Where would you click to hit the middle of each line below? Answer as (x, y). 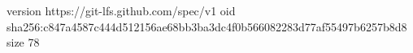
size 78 (23, 42)
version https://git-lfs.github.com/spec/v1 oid (121, 10)
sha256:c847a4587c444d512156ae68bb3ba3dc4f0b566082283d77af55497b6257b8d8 (207, 26)
